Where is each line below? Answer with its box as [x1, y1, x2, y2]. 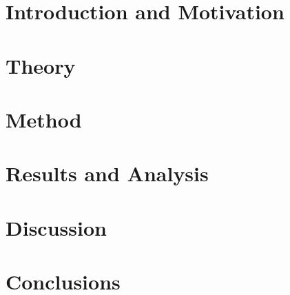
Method [6, 105, 82, 133]
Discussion [6, 213, 107, 241]
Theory [6, 51, 76, 79]
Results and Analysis [6, 159, 209, 187]
